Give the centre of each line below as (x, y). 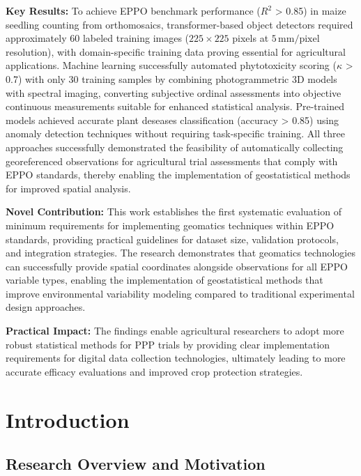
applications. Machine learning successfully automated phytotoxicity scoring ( (171, 65)
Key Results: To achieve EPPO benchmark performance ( (133, 10)
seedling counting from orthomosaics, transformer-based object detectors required (179, 24)
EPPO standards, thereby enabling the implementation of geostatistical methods (178, 175)
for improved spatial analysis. (68, 188)
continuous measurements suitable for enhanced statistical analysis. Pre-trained (175, 106)
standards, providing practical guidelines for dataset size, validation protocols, (172, 239)
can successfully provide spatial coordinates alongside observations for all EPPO (177, 266)
